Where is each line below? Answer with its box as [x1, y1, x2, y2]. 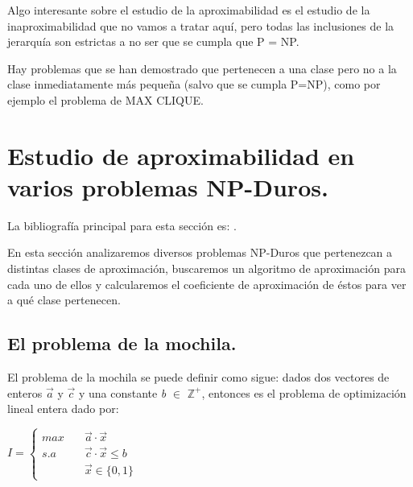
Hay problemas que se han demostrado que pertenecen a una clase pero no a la [7, 60, 397, 76]
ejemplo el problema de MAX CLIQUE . [7, 91, 204, 108]
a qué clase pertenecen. [7, 291, 121, 308]
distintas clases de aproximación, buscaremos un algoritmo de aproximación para [7, 260, 406, 277]
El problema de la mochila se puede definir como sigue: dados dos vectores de [7, 369, 390, 386]
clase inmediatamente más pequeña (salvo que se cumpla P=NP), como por [7, 76, 381, 93]
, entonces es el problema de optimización [201, 384, 407, 401]
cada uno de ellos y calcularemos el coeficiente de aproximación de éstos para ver [7, 275, 407, 292]
